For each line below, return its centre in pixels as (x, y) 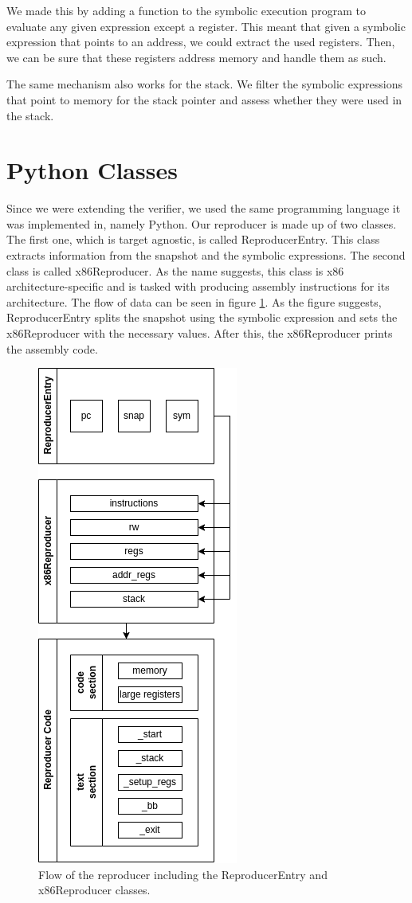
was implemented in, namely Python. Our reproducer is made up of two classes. (202, 223)
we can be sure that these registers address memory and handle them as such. (196, 57)
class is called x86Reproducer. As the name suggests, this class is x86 (175, 270)
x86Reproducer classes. (94, 890)
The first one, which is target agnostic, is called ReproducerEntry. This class (193, 239)
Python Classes (92, 170)
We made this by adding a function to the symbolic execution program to (186, 10)
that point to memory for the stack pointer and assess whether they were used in (204, 99)
